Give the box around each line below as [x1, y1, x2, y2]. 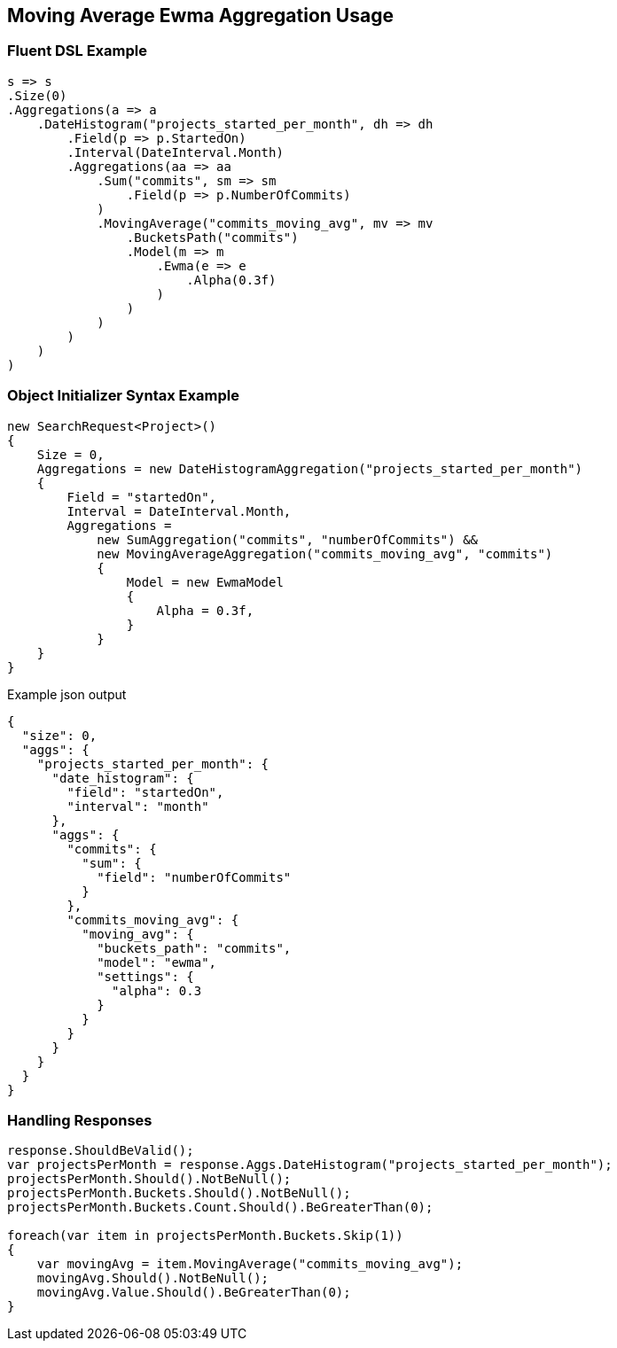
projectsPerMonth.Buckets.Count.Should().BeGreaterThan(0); [7, 1200, 433, 1215]
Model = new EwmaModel [126, 574, 284, 589]
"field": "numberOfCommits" [97, 869, 292, 884]
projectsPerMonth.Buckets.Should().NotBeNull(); [7, 1186, 351, 1201]
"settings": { [97, 969, 194, 984]
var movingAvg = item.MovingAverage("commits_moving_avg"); [36, 1257, 464, 1272]
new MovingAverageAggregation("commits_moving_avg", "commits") [97, 546, 553, 561]
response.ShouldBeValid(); [7, 1143, 194, 1158]
